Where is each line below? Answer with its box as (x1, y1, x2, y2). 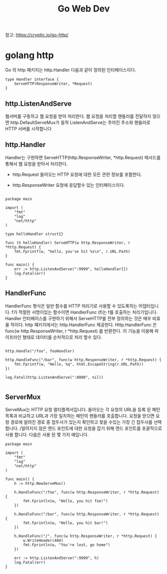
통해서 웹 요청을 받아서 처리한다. (5, 161, 68, 167)
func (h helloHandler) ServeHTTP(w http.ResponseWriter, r (5, 240, 131, 245)
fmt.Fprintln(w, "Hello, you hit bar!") (23, 520, 108, 526)
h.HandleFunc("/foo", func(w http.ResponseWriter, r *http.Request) (14, 490, 160, 495)
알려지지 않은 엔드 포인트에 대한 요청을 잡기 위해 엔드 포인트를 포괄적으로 (21, 425, 163, 431)
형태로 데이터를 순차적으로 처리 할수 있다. (22, 334, 103, 340)
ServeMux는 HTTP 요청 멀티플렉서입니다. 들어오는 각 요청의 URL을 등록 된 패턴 (5, 407, 161, 413)
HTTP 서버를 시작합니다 (5, 126, 52, 132)
